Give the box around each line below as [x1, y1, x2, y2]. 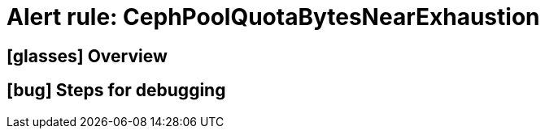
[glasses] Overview [7, 45, 168, 66]
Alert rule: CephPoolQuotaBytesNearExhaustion [7, 3, 540, 31]
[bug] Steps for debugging [7, 80, 226, 101]
